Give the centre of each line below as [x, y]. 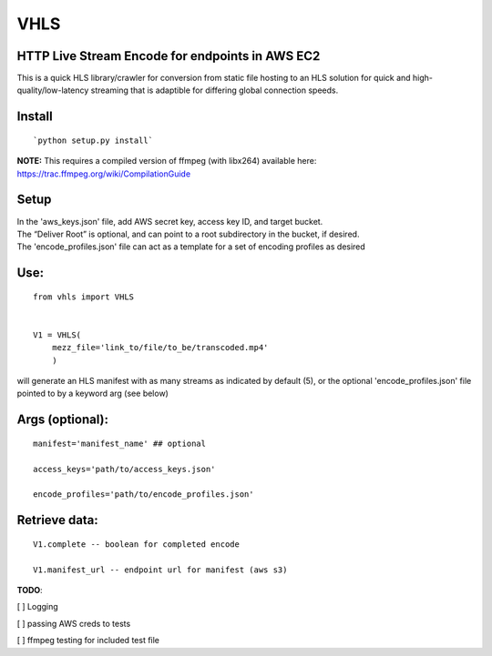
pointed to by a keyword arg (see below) [92, 394]
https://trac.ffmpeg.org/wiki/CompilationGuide [104, 174]
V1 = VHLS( [57, 335]
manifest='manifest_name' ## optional [120, 443]
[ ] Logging [37, 607]
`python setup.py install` [93, 140]
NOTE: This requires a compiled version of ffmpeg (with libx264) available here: [167, 161]
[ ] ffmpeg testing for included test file [88, 641]
